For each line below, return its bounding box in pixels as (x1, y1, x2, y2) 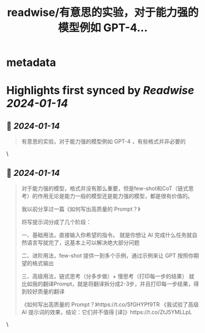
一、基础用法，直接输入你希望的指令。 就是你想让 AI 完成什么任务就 (21, 232, 193, 238)
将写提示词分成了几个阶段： (21, 218, 92, 225)
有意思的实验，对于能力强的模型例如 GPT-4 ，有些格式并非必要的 (21, 138, 186, 145)
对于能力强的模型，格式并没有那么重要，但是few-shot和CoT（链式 (21, 185, 188, 192)
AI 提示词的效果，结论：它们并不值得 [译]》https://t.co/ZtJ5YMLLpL (21, 309, 193, 315)
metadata (6, 56, 56, 70)
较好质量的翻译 (26, 288, 65, 295)
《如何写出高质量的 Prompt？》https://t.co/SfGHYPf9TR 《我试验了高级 (21, 301, 199, 308)
